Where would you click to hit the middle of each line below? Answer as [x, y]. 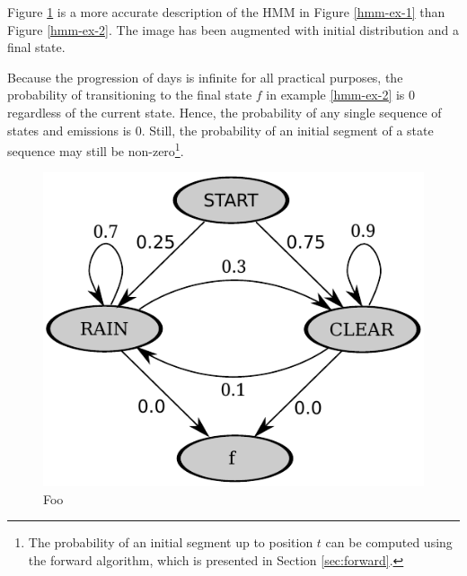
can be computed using [389, 542]
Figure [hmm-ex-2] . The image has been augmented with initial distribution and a [233, 29]
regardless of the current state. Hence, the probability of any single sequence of [225, 112]
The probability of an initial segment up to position [171, 542]
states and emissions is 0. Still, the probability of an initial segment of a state [220, 130]
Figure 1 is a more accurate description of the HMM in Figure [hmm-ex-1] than [226, 12]
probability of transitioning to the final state [130, 95]
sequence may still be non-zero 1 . [96, 149]
